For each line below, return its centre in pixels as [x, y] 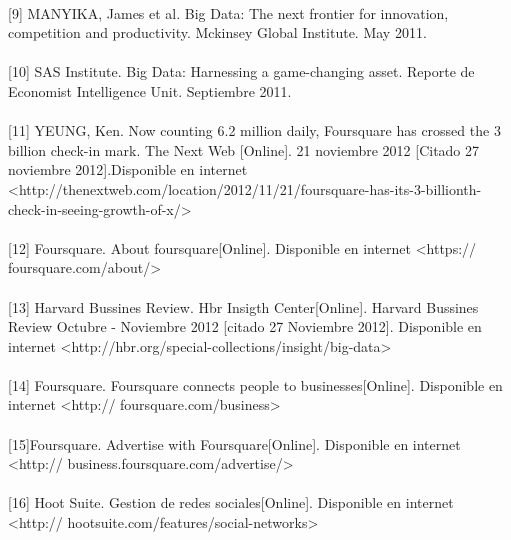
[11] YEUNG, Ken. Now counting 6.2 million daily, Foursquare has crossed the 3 [254, 130]
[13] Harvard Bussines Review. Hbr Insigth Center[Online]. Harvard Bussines [243, 306]
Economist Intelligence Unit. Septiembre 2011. [150, 90]
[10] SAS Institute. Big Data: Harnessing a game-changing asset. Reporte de [241, 71]
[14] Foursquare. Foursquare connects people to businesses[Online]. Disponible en [255, 384]
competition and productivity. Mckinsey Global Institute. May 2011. [217, 32]
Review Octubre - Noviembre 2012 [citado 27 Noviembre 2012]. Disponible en [245, 326]
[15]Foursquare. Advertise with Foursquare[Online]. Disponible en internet [234, 443]
